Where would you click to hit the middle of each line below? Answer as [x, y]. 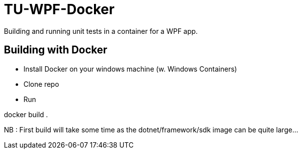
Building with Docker [56, 50]
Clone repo [41, 84]
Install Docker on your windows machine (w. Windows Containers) [130, 69]
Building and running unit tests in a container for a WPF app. [101, 31]
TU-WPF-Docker [59, 9]
